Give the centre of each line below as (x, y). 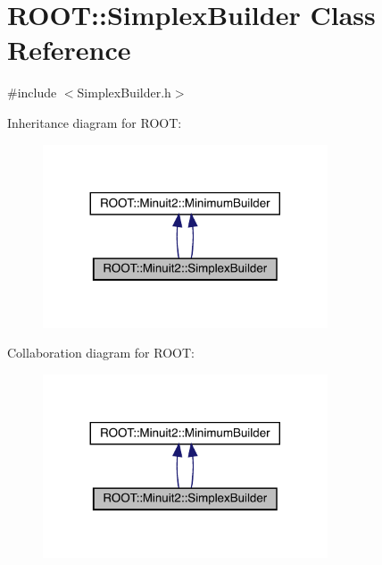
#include (32, 93)
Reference (69, 50)
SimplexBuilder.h (124, 93)
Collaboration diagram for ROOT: (101, 353)
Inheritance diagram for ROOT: (95, 122)
